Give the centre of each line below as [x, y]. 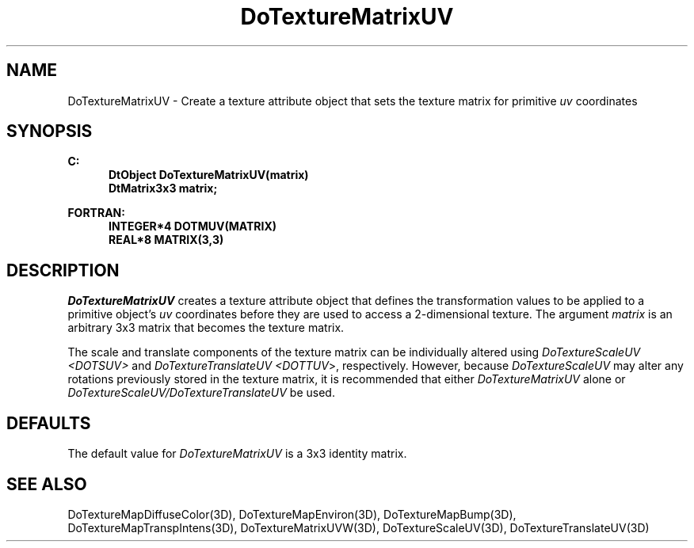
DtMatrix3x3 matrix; [163, 188]
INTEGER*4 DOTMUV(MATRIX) [193, 226]
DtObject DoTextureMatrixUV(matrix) [209, 175]
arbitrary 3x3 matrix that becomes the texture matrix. [206, 328]
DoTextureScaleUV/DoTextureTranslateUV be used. [201, 393]
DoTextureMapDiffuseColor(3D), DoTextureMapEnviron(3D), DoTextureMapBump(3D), [292, 514]
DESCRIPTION [63, 270]
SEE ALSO [47, 484]
